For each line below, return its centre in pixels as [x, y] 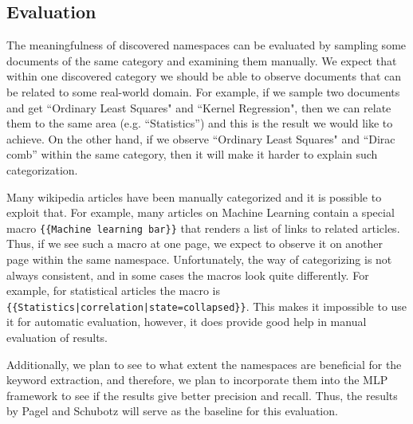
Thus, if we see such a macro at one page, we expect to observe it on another [195, 243]
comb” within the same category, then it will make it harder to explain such [192, 154]
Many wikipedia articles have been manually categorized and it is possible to [194, 196]
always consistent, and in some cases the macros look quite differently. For [188, 275]
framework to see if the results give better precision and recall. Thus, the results [202, 395]
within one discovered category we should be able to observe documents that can [204, 76]
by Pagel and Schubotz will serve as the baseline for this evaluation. [172, 411]
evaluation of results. [57, 338]
